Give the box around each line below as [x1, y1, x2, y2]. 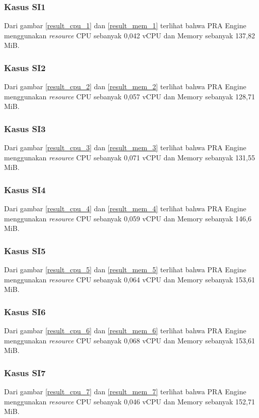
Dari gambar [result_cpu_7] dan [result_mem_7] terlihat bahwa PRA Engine [4, 386, 246, 397]
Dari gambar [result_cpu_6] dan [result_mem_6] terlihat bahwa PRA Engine [4, 325, 246, 336]
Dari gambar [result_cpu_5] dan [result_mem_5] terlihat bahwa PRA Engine [4, 264, 246, 275]
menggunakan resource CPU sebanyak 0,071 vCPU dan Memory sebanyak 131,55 [4, 152, 255, 162]
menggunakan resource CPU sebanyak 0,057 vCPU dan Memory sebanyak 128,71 [4, 91, 255, 101]
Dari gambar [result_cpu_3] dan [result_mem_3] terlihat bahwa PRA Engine [4, 142, 246, 153]
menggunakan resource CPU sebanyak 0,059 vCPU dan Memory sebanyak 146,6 [4, 213, 252, 223]
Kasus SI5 [4, 244, 46, 257]
